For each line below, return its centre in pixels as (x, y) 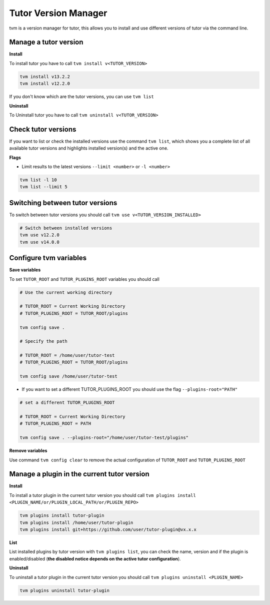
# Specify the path (43, 341)
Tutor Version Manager (58, 13)
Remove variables (28, 451)
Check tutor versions (43, 129)
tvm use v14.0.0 (40, 242)
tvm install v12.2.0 (45, 84)
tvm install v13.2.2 (45, 77)
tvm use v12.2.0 (40, 235)
